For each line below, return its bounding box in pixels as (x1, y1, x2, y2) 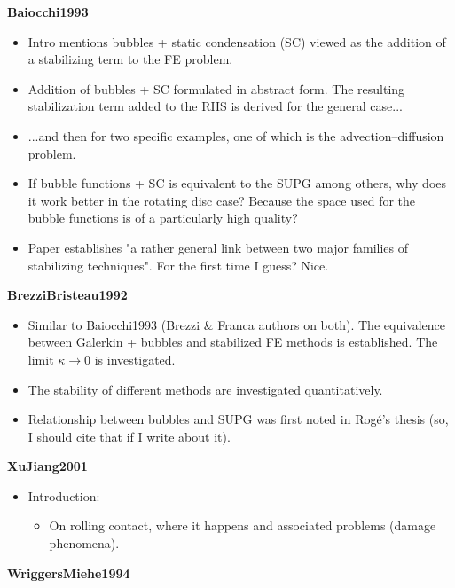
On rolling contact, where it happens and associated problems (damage (49, 516, 436, 535)
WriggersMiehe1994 (7, 563, 130, 582)
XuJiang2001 (7, 457, 88, 475)
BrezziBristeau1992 (7, 286, 128, 304)
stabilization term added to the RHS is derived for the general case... (27, 97, 403, 115)
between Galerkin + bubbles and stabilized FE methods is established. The (27, 333, 438, 351)
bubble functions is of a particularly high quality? (27, 208, 298, 227)
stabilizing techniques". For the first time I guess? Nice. (27, 255, 329, 274)
